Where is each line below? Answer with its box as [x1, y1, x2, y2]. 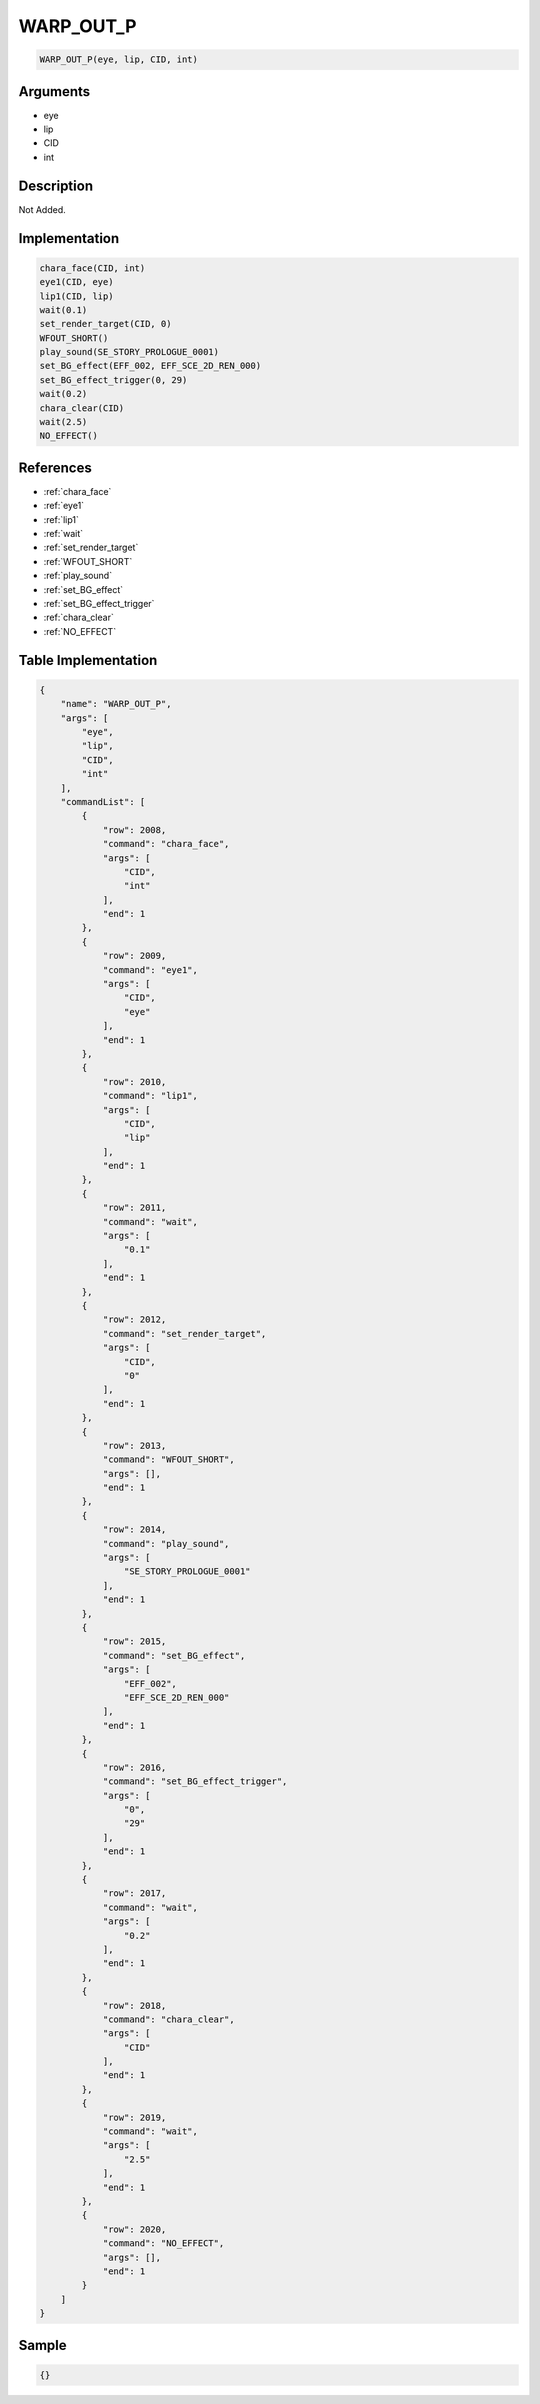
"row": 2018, [102, 2000, 167, 2011]
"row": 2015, [102, 1636, 167, 1647]
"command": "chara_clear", [102, 2013, 235, 2025]
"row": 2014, [102, 1524, 167, 1535]
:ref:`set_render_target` [43, 541, 139, 554]
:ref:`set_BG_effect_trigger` [43, 598, 155, 610]
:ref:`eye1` [43, 500, 85, 512]
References [18, 459, 92, 476]
